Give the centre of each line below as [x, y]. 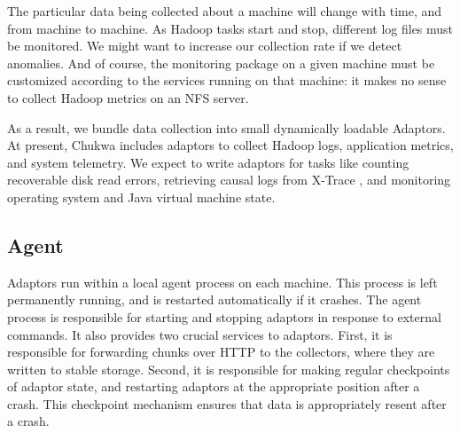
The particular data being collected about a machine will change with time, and [225, 11]
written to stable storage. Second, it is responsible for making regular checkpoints [229, 369]
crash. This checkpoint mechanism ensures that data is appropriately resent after [227, 403]
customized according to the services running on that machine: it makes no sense [227, 80]
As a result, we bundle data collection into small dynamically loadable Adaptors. [226, 127]
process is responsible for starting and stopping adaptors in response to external [224, 316]
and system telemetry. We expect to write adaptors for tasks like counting [208, 162]
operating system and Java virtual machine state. [141, 197]
